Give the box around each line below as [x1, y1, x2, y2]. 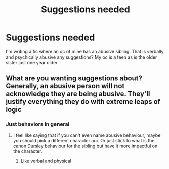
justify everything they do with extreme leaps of [6, 97, 161, 106]
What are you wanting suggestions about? [6, 74, 142, 83]
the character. [13, 148, 43, 154]
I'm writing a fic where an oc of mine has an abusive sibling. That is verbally [6, 48, 164, 54]
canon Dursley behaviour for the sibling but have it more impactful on [13, 143, 158, 149]
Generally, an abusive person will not [6, 82, 125, 90]
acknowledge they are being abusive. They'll [6, 90, 150, 98]
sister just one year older [6, 59, 58, 65]
